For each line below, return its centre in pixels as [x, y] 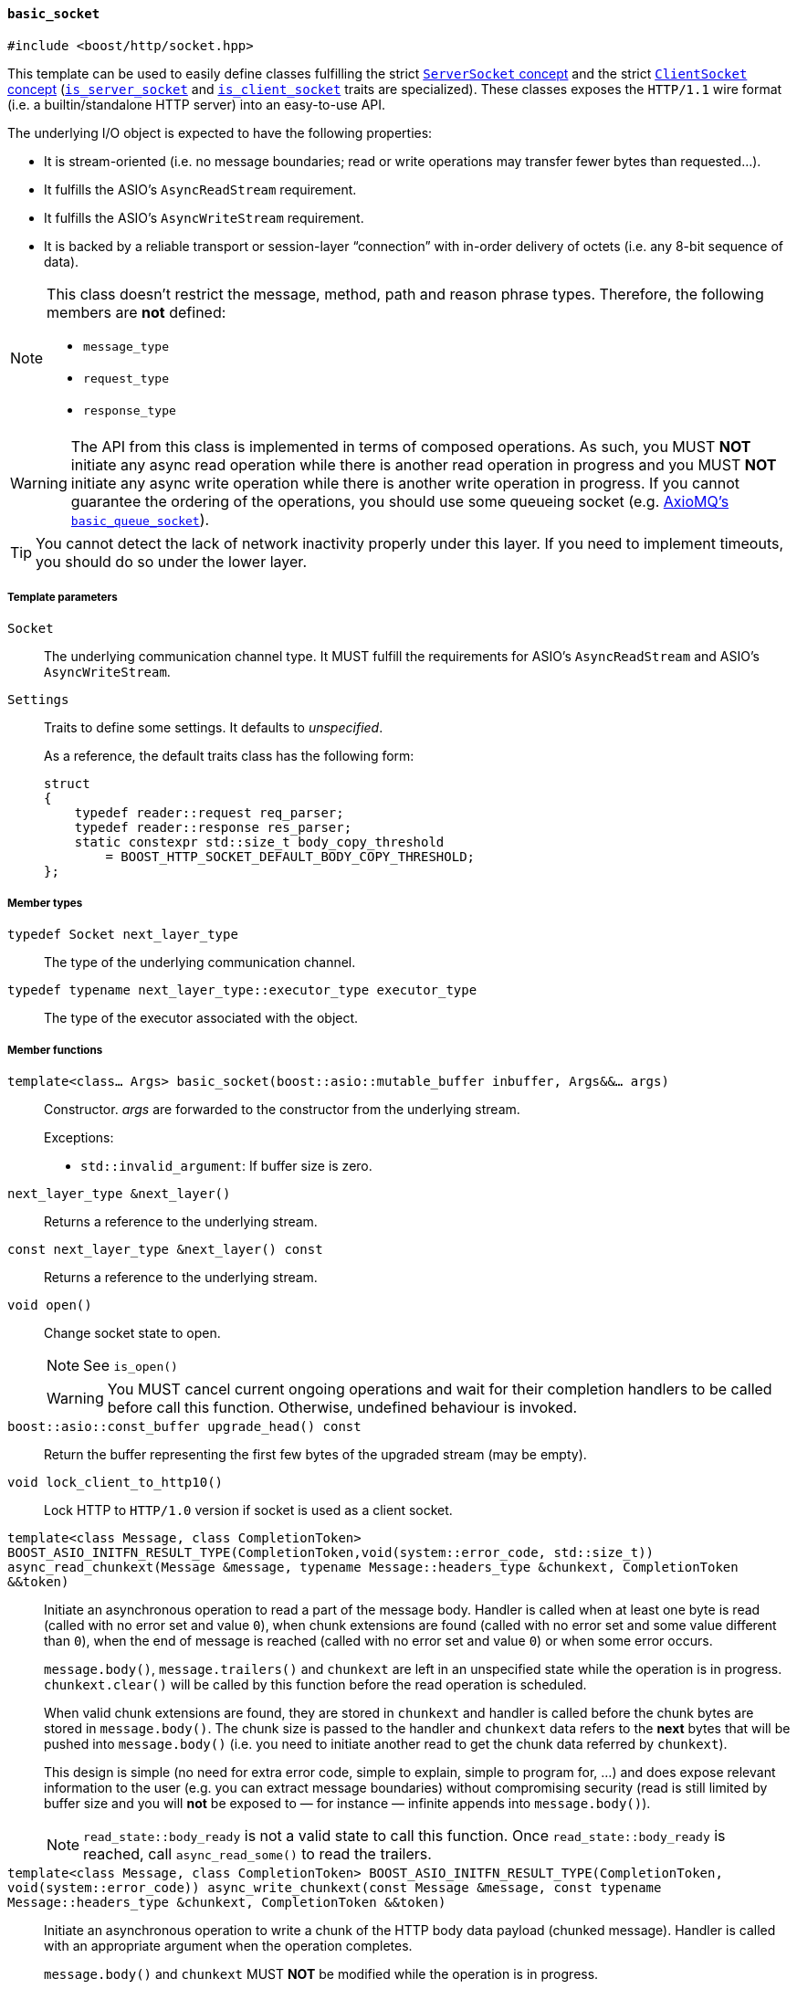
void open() [50, 1305]
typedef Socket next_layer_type [123, 935]
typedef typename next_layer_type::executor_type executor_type [242, 990]
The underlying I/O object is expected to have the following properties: [220, 132]
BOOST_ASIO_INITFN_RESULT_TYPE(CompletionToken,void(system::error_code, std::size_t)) [331, 1552]
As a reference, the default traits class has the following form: [229, 756]
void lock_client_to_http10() [115, 1482]
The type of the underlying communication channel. [200, 963]
